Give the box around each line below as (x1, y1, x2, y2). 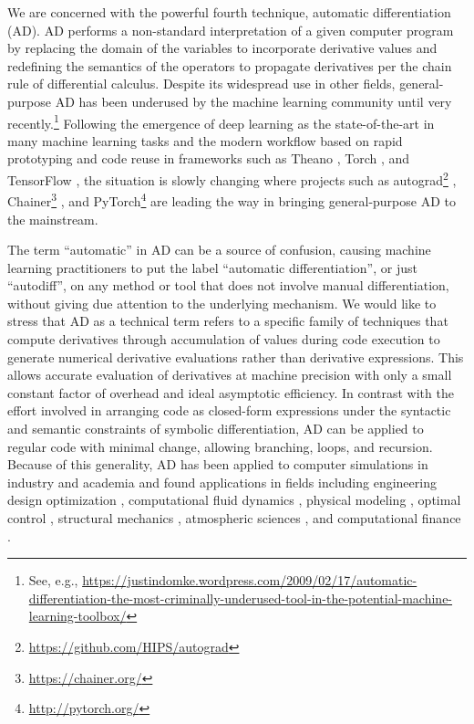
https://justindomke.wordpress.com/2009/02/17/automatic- (82, 571, 417, 590)
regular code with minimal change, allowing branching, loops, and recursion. (7, 436, 433, 456)
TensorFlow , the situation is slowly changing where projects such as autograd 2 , (7, 168, 457, 189)
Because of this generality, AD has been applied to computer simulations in (7, 455, 428, 474)
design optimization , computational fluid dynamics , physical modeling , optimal (7, 490, 461, 509)
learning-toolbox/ (28, 606, 127, 625)
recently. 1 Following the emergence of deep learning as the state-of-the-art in (7, 110, 435, 132)
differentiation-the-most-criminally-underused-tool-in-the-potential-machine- (28, 588, 453, 607)
